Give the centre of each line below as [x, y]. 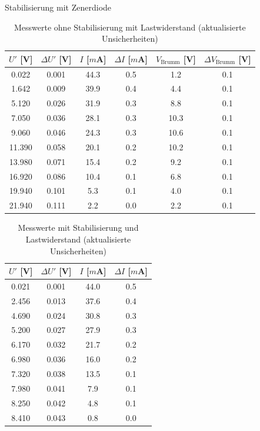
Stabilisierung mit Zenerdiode [58, 7]
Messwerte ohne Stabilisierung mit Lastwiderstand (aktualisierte [130, 27]
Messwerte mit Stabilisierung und [78, 228]
